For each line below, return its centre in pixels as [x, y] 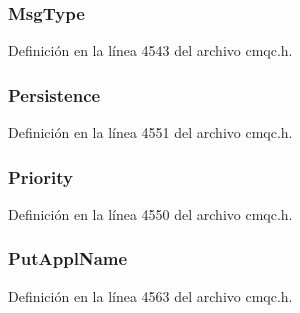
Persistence [54, 94]
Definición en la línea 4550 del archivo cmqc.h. [150, 213]
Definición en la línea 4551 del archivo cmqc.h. [150, 132]
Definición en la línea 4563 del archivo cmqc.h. [150, 295]
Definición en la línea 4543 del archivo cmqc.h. [150, 50]
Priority [40, 176]
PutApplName [68, 258]
